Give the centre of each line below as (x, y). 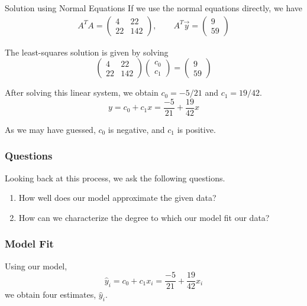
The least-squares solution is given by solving (87, 52)
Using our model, (36, 266)
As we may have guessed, (50, 129)
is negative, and (136, 129)
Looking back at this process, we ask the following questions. (115, 178)
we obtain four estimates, (51, 294)
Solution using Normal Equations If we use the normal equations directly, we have (154, 8)
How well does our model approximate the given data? (117, 198)
